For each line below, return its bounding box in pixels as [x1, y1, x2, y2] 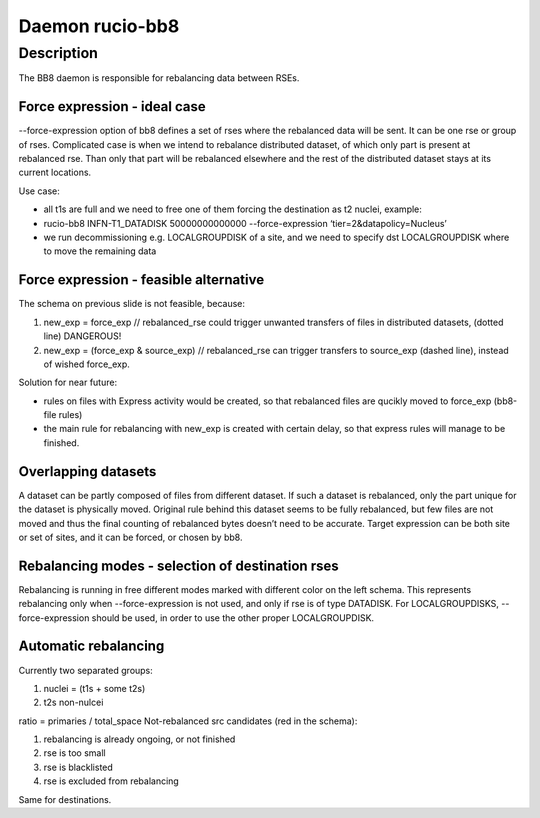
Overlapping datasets [18, 463, 157, 480]
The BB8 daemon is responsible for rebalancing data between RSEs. [18, 72, 300, 84]
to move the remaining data [43, 245, 157, 257]
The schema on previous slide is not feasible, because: [18, 298, 245, 310]
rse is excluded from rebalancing [43, 775, 179, 787]
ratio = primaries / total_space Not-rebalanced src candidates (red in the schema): [18, 715, 358, 727]
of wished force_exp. [43, 358, 130, 370]
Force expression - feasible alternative [18, 271, 265, 289]
